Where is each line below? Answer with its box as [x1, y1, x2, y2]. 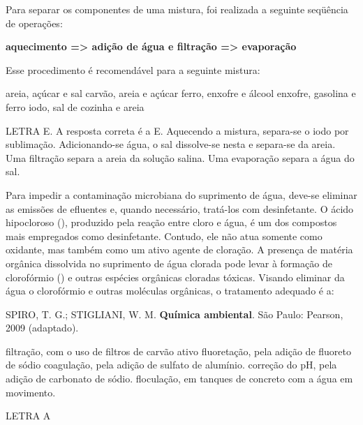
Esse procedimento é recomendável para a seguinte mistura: [6, 62, 260, 77]
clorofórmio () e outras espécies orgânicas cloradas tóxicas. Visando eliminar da [6, 269, 345, 284]
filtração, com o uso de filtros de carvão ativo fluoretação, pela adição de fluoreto [6, 343, 351, 358]
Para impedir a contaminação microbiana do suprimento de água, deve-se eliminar [6, 187, 357, 202]
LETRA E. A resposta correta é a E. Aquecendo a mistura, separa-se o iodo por [6, 123, 349, 137]
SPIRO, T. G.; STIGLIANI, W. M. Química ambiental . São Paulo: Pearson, [6, 306, 343, 321]
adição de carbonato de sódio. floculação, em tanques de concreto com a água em [6, 371, 353, 386]
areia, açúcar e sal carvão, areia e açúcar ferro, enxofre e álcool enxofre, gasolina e [6, 86, 356, 100]
